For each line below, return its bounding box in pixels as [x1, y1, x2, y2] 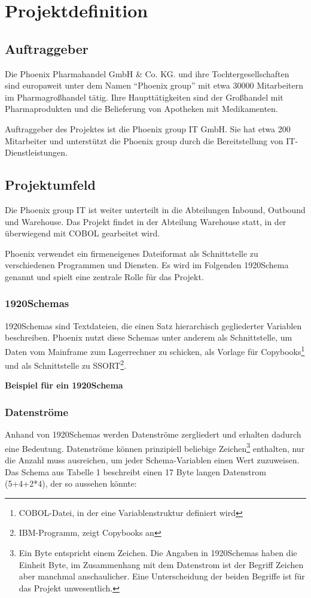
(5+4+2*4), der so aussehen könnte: [5, 477, 137, 490]
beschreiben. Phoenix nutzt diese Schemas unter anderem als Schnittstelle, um [5, 331, 292, 344]
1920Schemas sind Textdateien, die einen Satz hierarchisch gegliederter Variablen [5, 319, 302, 332]
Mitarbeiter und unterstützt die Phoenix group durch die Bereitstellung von [5, 134, 283, 147]
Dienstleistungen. [5, 146, 68, 159]
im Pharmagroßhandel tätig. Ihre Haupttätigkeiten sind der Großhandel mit [5, 90, 283, 103]
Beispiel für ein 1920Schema [5, 379, 123, 391]
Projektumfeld [5, 175, 96, 194]
